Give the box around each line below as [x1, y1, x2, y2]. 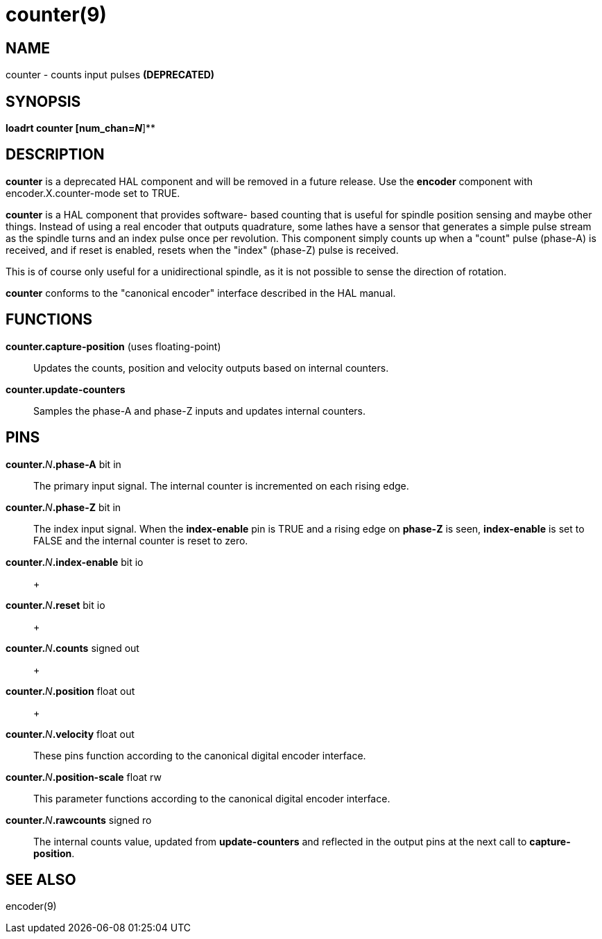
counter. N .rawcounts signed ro [6, 813, 152, 826]
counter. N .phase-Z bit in [6, 501, 121, 513]
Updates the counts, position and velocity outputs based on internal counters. [33, 361, 389, 374]
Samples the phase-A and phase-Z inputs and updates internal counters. [33, 404, 366, 417]
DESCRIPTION [6, 146, 105, 164]
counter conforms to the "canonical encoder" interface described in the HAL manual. [6, 286, 396, 299]
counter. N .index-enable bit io [6, 555, 144, 568]
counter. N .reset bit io [6, 598, 105, 611]
